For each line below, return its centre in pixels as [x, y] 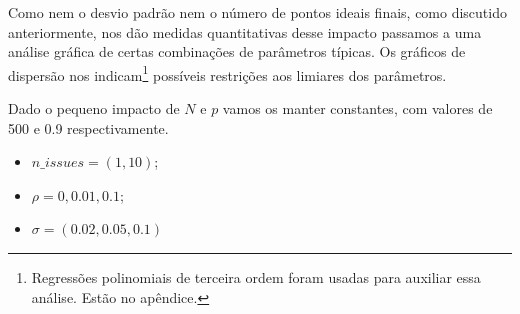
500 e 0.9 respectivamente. [88, 127]
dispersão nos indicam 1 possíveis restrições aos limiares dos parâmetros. [227, 73]
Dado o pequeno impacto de [94, 108]
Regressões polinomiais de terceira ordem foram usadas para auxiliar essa [256, 277]
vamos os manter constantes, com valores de [357, 108]
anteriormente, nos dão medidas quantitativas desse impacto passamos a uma [245, 31]
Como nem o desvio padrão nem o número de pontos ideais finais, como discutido [257, 12]
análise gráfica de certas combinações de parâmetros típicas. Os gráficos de [237, 51]
